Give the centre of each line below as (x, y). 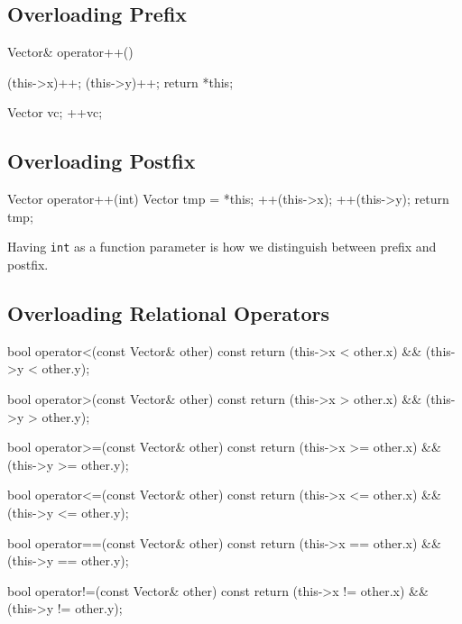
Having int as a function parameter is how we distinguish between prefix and (222, 247)
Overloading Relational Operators (169, 313)
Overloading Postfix (102, 161)
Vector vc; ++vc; (55, 112)
